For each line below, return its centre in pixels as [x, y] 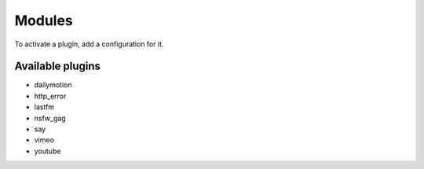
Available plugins [58, 66]
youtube [48, 151]
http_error [50, 96]
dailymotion [53, 85]
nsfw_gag [50, 118]
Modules [44, 20]
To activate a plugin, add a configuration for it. [89, 44]
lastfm [44, 107]
